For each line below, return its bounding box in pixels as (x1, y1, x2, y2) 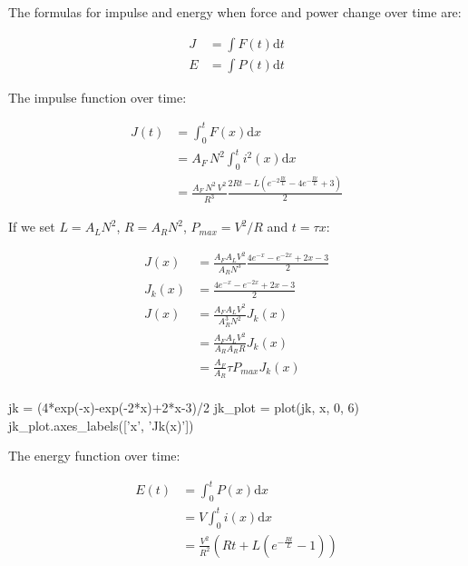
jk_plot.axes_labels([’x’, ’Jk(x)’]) (8, 415, 194, 434)
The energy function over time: (8, 446, 180, 465)
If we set (8, 217, 55, 236)
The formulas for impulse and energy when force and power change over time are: (8, 3, 462, 21)
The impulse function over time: (8, 87, 187, 106)
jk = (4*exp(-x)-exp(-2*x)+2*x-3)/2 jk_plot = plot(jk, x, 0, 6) (8, 398, 359, 417)
